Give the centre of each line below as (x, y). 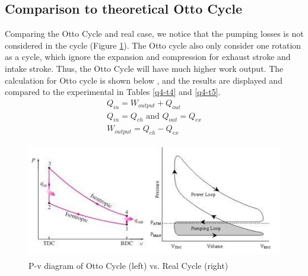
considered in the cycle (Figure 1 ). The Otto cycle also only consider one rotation (153, 45)
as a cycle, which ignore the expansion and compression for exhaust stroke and (148, 57)
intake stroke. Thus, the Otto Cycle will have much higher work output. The (144, 68)
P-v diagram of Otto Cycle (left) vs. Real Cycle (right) (128, 265)
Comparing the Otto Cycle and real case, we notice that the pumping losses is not (154, 34)
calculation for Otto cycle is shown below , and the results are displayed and (144, 80)
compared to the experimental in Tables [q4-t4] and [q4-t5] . (113, 92)
